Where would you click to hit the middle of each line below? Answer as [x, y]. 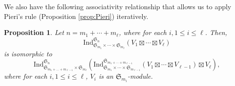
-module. [140, 76]
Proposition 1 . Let [34, 32]
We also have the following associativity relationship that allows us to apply [118, 6]
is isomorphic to [28, 53]
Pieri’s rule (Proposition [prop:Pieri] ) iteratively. [76, 16]
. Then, [216, 32]
